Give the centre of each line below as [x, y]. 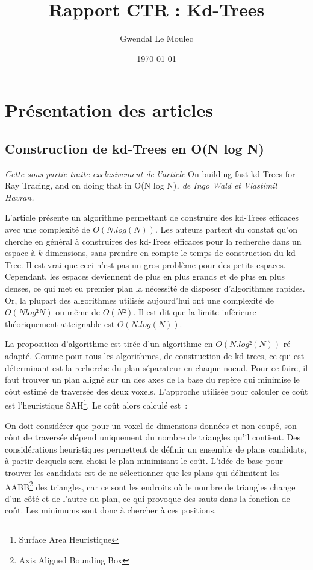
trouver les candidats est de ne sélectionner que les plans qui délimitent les [142, 473]
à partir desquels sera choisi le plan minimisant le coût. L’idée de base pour [144, 461]
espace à [20, 253]
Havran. [20, 197]
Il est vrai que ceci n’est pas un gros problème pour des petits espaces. [156, 264]
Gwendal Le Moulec [156, 38]
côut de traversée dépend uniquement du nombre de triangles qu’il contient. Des [153, 437]
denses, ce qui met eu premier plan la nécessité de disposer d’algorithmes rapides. [155, 288]
